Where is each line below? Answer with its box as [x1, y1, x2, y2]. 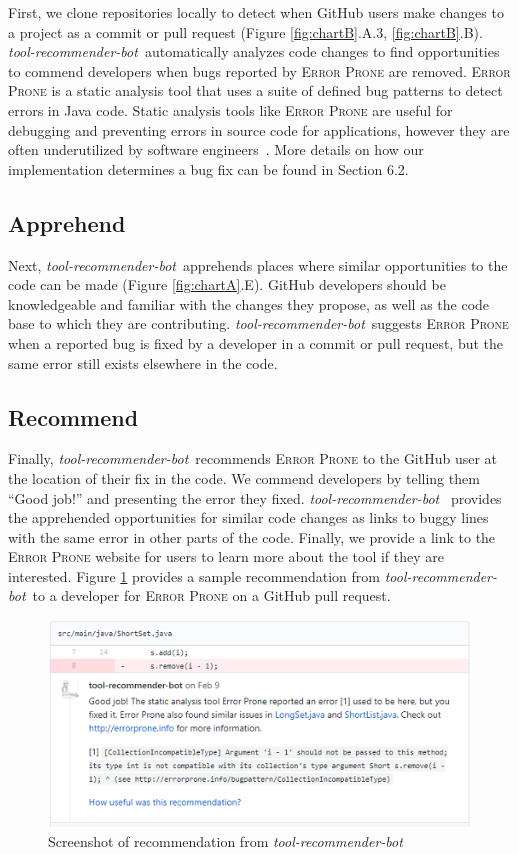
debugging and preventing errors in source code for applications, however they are [8, 119, 510, 140]
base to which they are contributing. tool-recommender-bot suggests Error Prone [8, 313, 509, 334]
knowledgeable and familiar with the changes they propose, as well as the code [8, 293, 490, 314]
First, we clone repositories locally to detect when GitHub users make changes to [8, 2, 504, 22]
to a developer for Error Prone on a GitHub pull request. [32, 585, 391, 606]
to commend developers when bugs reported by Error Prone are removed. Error [8, 60, 511, 81]
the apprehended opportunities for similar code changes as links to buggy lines [8, 507, 489, 528]
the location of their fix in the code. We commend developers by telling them [8, 467, 480, 488]
